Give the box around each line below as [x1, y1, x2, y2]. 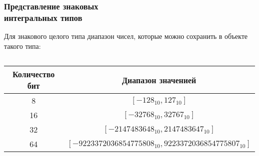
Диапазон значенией [122, 74, 196, 86]
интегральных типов [4, 11, 82, 23]
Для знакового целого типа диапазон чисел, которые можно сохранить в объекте [4, 31, 248, 41]
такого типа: [4, 40, 41, 51]
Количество [12, 68, 55, 80]
